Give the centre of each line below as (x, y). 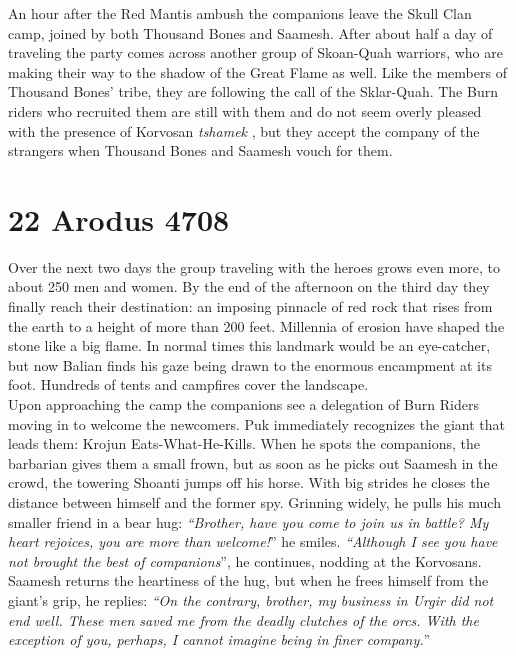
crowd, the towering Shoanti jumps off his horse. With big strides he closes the (249, 482)
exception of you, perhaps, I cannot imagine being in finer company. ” (219, 639)
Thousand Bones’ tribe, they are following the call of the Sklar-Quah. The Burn (253, 91)
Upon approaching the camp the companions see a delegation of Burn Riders (243, 404)
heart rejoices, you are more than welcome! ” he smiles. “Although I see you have (253, 541)
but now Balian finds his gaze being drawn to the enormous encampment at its (250, 364)
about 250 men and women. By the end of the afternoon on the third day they (249, 286)
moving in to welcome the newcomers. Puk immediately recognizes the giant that (256, 423)
